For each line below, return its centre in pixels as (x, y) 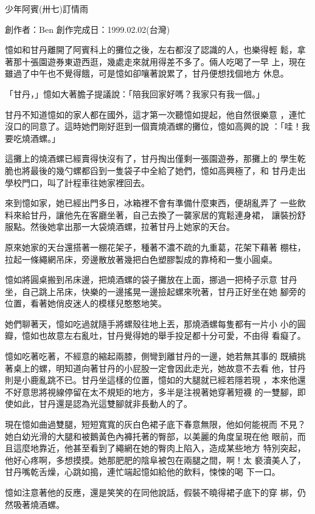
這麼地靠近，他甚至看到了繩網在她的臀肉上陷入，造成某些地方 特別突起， (159, 448)
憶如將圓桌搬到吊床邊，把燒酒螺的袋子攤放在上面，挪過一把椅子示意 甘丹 (151, 280)
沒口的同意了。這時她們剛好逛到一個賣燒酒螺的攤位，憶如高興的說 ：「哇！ (153, 126)
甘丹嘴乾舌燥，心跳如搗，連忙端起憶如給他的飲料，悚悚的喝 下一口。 (143, 472)
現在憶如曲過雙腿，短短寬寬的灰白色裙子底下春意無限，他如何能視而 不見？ (155, 424)
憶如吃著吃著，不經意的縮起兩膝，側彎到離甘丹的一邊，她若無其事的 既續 (151, 356)
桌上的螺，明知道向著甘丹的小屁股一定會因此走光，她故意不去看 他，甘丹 (159, 368)
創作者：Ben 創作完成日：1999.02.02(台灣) (88, 29)
